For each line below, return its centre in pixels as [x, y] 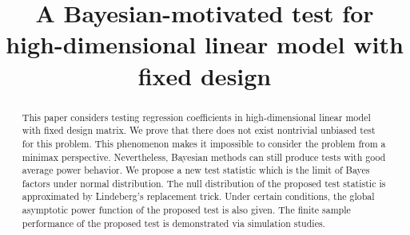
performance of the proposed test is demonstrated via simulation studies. [173, 223]
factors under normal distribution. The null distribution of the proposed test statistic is [204, 183]
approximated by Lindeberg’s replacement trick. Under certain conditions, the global [198, 196]
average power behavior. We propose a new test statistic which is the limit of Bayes [196, 170]
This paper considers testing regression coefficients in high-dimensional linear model [196, 117]
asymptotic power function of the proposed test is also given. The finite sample [186, 210]
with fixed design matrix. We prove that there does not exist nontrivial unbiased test [199, 130]
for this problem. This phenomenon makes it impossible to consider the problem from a [204, 143]
